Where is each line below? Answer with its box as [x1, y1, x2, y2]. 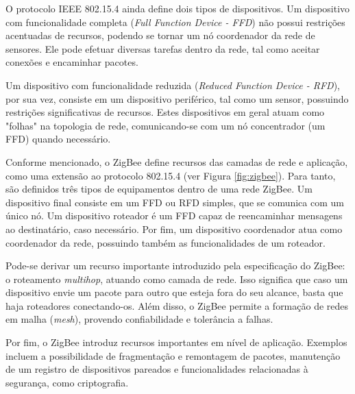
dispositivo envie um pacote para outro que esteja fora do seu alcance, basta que [5, 285, 343, 299]
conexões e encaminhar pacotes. [5, 55, 138, 69]
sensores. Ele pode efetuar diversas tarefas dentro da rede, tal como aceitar [5, 41, 320, 56]
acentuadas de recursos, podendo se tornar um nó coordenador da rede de [5, 28, 315, 42]
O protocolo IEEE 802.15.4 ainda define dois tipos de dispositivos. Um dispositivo [5, 1, 350, 15]
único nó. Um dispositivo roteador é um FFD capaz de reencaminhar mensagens [5, 208, 343, 223]
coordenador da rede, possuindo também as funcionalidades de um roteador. [5, 235, 326, 249]
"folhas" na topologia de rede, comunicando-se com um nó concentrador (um [5, 118, 326, 132]
